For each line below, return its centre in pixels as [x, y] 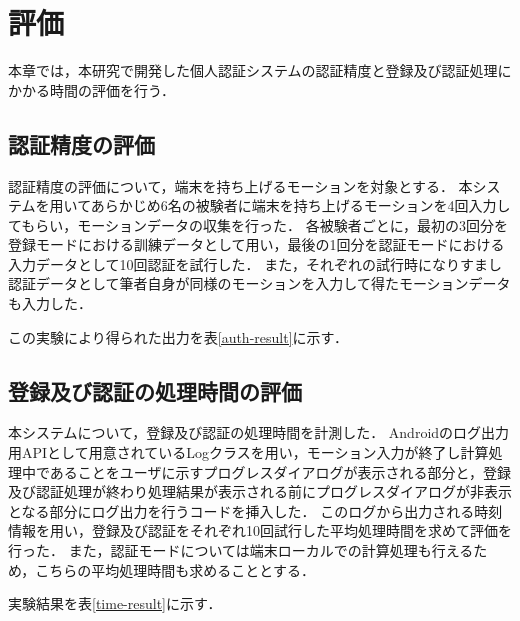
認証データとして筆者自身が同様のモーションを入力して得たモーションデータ [259, 283]
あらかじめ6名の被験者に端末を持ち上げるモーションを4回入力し [300, 205]
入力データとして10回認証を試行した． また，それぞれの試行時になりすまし [255, 263]
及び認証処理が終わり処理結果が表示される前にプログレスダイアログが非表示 [260, 491]
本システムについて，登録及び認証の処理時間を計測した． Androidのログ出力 [259, 432]
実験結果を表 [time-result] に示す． [115, 603]
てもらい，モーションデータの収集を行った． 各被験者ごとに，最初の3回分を [258, 224]
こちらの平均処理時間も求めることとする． [175, 569]
